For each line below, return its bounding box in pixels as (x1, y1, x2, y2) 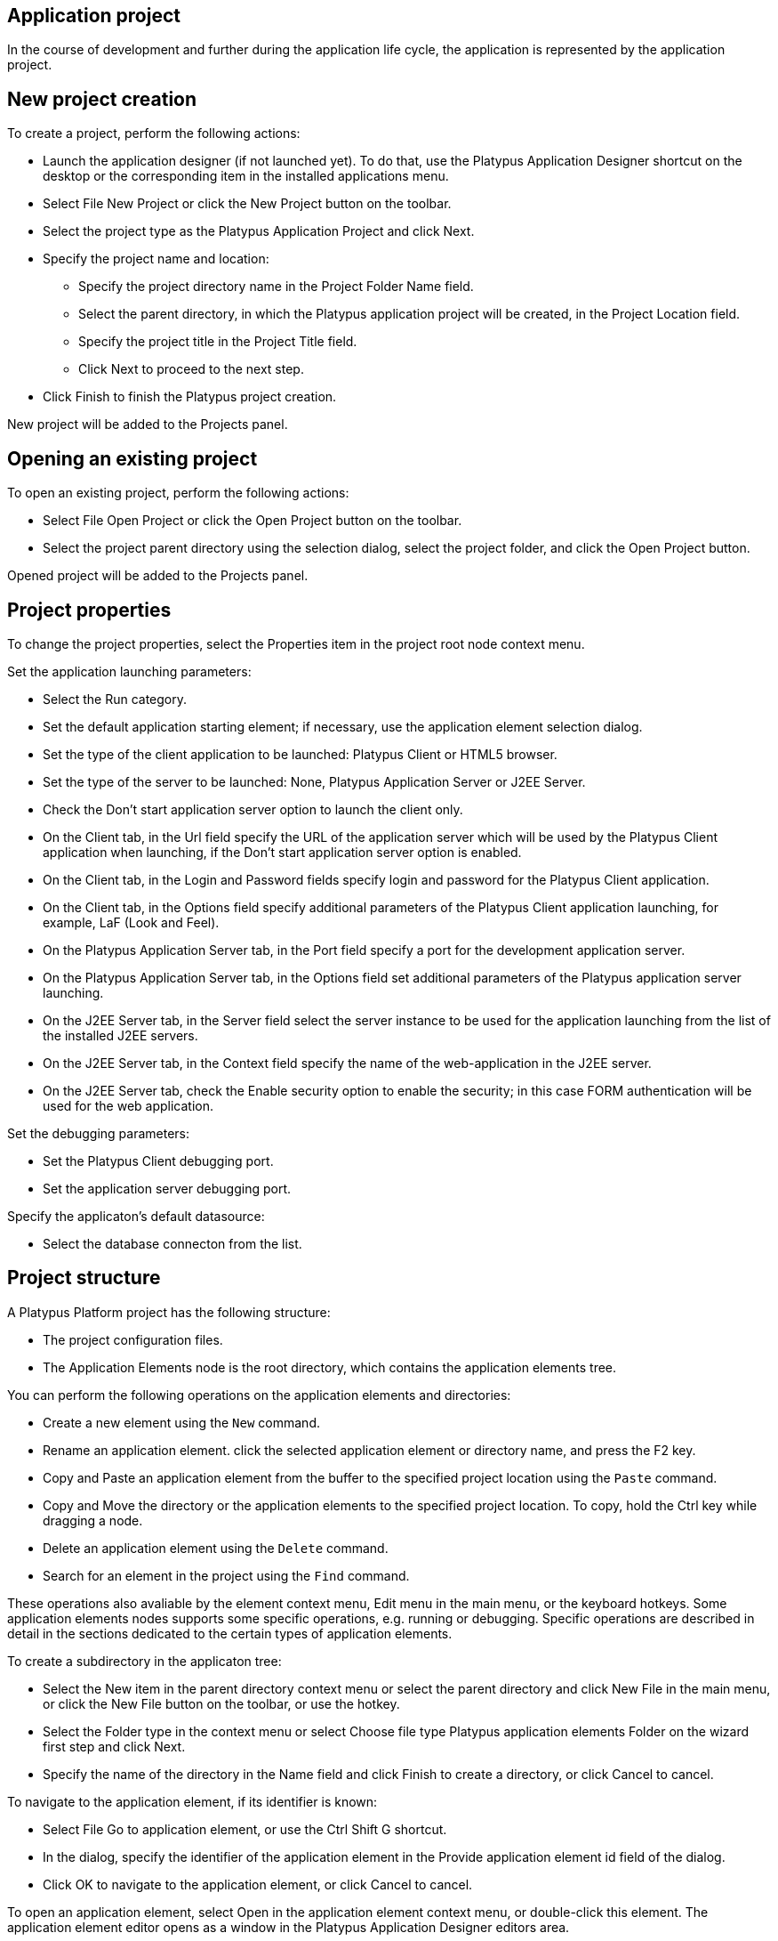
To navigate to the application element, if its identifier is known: (7, 1793, 378, 1809)
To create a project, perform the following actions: (7, 125, 301, 142)
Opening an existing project (7, 447, 258, 470)
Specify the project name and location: (43, 251, 269, 267)
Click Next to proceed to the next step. (78, 361, 304, 377)
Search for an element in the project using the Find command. (43, 1567, 410, 1583)
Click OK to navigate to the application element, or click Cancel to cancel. (43, 1876, 473, 1892)
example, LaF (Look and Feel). (43, 914, 220, 930)
